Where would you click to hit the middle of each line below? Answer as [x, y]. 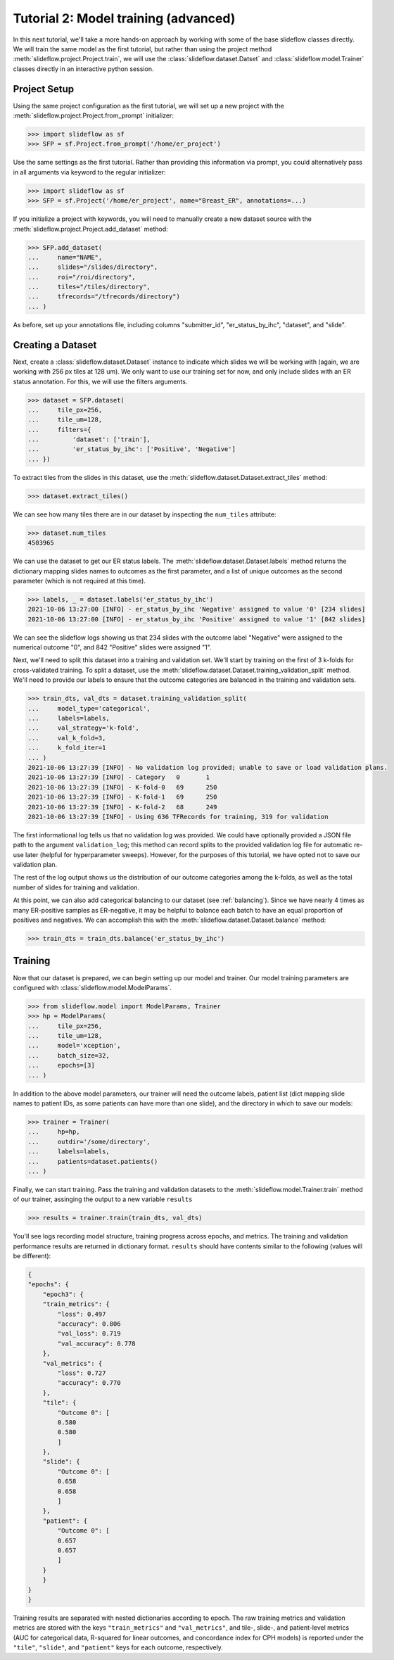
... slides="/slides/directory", [93, 267]
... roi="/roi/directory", [82, 277]
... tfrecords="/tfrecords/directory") [104, 297]
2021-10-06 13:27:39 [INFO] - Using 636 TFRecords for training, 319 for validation [178, 817]
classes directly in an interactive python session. [83, 69]
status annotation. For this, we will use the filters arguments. [100, 381]
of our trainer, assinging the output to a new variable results [103, 1199]
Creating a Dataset [55, 345]
